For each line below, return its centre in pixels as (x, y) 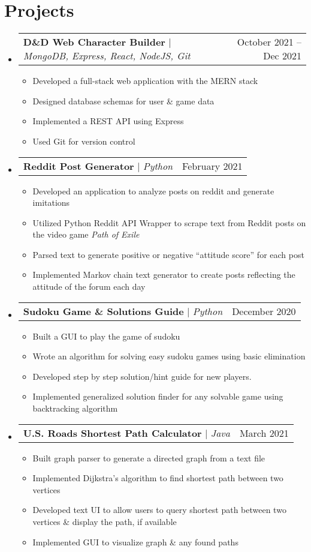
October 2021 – (269, 42)
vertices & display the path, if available (105, 521)
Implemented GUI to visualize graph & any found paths (135, 541)
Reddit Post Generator (78, 166)
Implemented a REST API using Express (108, 121)
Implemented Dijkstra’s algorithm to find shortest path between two (158, 478)
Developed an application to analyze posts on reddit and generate (153, 190)
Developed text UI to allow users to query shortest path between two (159, 510)
